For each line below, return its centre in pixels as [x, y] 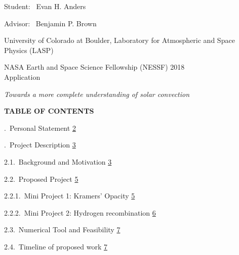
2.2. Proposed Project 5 [41, 178]
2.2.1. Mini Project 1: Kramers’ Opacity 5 [70, 196]
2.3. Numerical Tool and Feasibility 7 [62, 229]
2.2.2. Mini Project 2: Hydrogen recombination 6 [80, 212]
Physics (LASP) [29, 50]
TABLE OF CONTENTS [49, 111]
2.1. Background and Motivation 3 [58, 161]
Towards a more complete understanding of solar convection [97, 94]
